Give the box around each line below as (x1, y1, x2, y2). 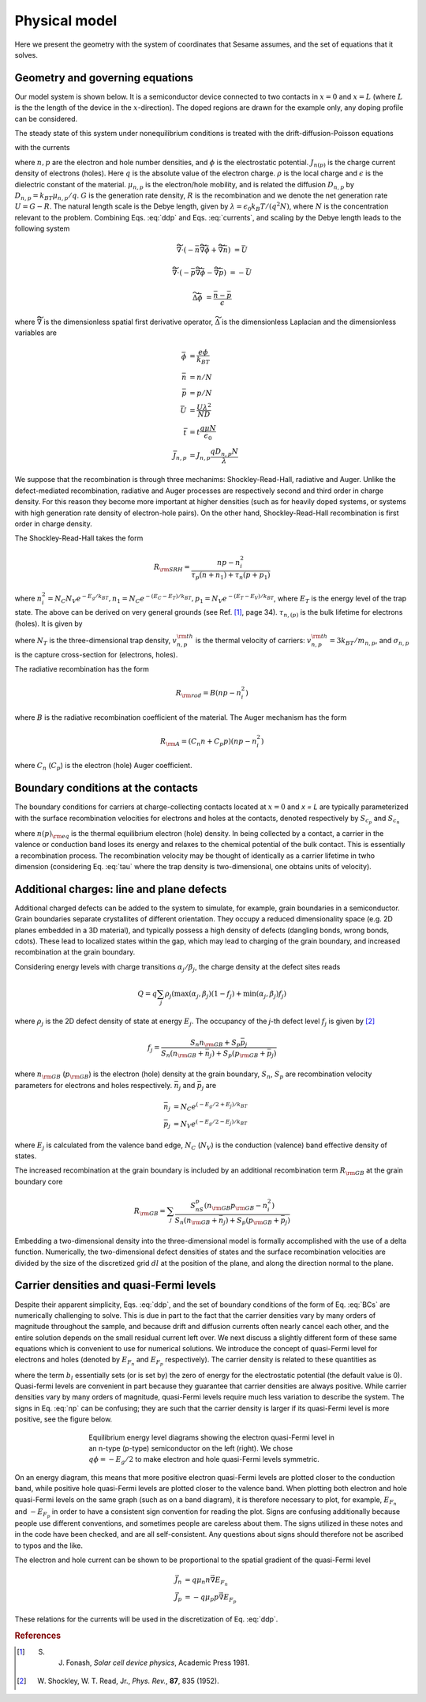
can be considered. (14, 114, 78, 123)
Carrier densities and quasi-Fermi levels (14, 1278, 216, 1292)
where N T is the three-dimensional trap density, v (14, 635, 177, 647)
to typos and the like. (14, 1541, 83, 1550)
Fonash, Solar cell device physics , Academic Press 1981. (65, 1658, 250, 1667)
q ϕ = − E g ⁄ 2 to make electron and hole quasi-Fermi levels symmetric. (88, 1455, 319, 1466)
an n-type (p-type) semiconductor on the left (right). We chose (88, 1444, 293, 1453)
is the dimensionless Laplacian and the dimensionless (222, 317, 397, 326)
